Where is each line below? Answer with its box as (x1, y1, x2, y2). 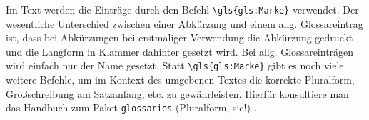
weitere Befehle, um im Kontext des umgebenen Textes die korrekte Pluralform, (6, 72, 355, 87)
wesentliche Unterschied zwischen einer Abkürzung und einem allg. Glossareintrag (6, 16, 363, 31)
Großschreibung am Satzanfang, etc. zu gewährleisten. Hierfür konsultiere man (6, 86, 349, 101)
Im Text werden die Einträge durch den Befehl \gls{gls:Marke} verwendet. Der (6, 2, 359, 16)
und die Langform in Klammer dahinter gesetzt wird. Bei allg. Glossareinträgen (6, 44, 354, 59)
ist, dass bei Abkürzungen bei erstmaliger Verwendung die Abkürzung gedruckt (6, 30, 353, 45)
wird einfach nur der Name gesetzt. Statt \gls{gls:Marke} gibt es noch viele (6, 58, 344, 73)
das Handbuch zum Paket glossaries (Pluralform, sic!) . (6, 100, 257, 115)
